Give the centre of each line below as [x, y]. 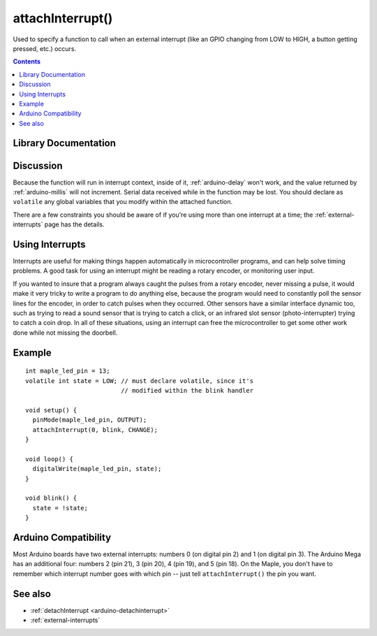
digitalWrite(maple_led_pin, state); [97, 469]
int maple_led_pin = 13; [68, 371]
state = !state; [60, 508]
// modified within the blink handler [187, 390]
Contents [27, 62]
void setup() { [51, 410]
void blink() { [51, 498]
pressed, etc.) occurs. [45, 48]
